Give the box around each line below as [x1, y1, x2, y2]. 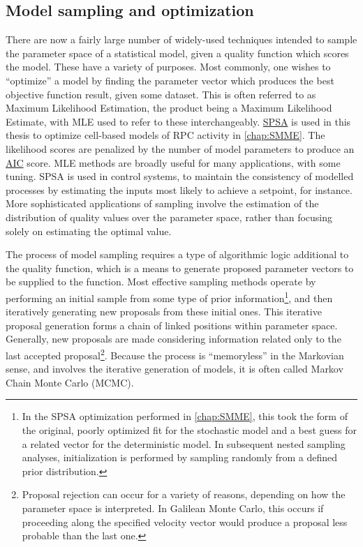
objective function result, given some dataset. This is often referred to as [6, 87, 316, 101]
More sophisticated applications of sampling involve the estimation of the [6, 196, 319, 211]
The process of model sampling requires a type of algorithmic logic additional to [6, 247, 349, 262]
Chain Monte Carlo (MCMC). [6, 375, 134, 389]
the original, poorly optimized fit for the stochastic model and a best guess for [22, 422, 357, 437]
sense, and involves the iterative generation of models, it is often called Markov [6, 361, 343, 376]
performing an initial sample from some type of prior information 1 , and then [6, 288, 333, 305]
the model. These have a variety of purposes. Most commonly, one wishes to [6, 59, 331, 74]
